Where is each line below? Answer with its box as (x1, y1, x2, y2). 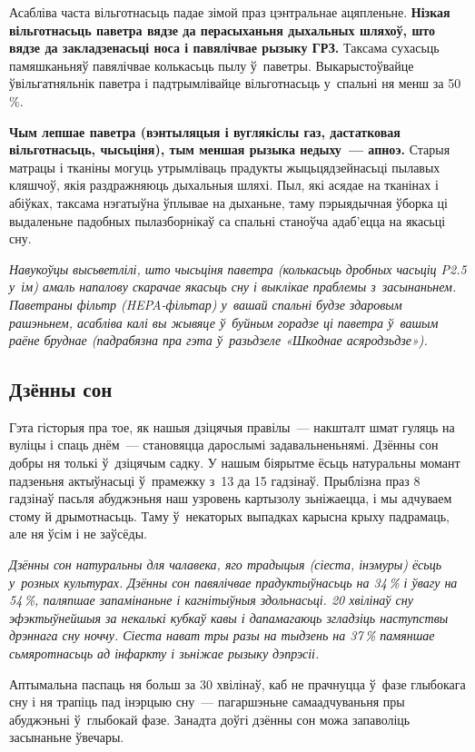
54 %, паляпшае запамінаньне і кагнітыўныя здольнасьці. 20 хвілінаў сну (9, 590, 413, 609)
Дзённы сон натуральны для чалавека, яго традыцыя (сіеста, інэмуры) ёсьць (9, 555, 442, 574)
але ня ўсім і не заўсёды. (9, 524, 147, 543)
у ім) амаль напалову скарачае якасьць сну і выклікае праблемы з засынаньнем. (9, 277, 457, 296)
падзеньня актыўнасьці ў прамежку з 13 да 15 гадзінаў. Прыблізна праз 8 (9, 470, 421, 490)
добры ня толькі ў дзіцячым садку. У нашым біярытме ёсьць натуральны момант (9, 453, 460, 472)
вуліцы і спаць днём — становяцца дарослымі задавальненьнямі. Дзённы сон (9, 435, 439, 454)
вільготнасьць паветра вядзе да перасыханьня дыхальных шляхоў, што (9, 20, 435, 39)
